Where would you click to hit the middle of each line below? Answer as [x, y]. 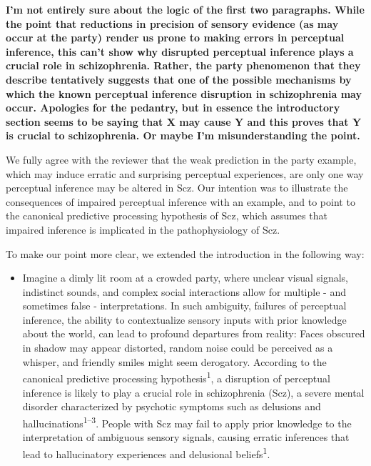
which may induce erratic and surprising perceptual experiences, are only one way [185, 173]
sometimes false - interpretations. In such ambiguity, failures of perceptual [184, 306]
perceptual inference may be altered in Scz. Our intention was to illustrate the [177, 188]
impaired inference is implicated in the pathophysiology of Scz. [143, 229]
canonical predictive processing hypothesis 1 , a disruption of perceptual [176, 377]
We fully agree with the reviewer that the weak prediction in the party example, [181, 159]
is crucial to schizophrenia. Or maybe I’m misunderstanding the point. [183, 135]
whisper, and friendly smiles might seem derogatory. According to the [174, 361]
